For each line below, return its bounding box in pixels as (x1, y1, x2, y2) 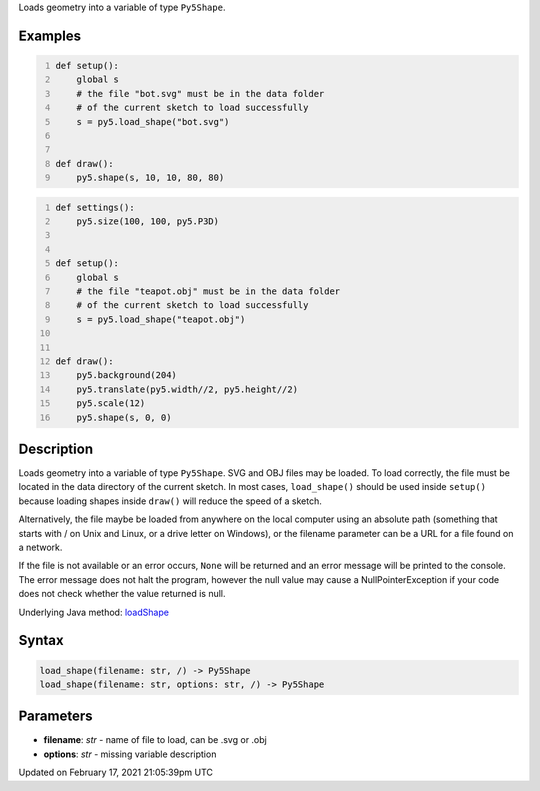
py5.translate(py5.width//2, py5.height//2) (76, 383, 299, 395)
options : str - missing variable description (43, 748, 217, 760)
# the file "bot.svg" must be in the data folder (76, 88, 325, 99)
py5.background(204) (76, 370, 177, 381)
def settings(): (55, 201, 135, 213)
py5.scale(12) (76, 398, 146, 409)
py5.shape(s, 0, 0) (76, 411, 172, 423)
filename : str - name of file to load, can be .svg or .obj (43, 734, 267, 746)
